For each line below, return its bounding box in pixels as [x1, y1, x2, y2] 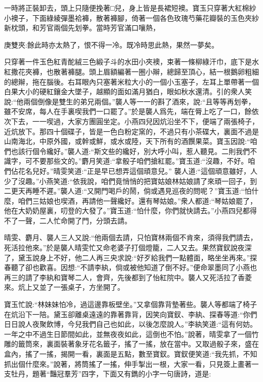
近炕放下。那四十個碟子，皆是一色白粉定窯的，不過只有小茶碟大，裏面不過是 [4, 126, 259, 136]
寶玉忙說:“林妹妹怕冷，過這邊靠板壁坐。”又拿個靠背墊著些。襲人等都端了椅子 [4, 299, 257, 310]
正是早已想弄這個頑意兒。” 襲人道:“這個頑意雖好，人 [87, 165, 257, 176]
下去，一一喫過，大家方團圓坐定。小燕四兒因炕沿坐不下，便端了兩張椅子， [11, 116, 259, 126]
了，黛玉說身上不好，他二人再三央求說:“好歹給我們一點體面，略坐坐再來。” [4, 252, 250, 262]
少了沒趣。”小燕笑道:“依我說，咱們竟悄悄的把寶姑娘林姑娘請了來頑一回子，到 [4, 175, 257, 186]
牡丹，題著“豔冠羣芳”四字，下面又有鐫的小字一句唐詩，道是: [11, 368, 211, 379]
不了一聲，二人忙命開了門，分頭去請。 [4, 215, 131, 225]
